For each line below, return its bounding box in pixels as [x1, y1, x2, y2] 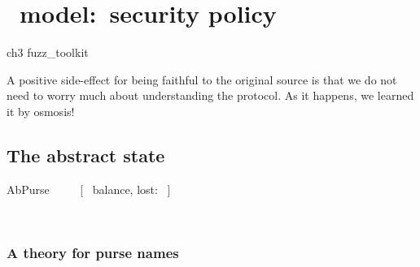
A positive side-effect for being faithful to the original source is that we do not [7, 71, 397, 88]
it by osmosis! [7, 102, 75, 119]
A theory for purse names [7, 242, 179, 262]
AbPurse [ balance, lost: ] [7, 180, 171, 197]
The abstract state [7, 142, 165, 167]
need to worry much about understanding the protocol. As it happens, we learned [7, 87, 414, 104]
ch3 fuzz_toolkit [7, 44, 89, 61]
